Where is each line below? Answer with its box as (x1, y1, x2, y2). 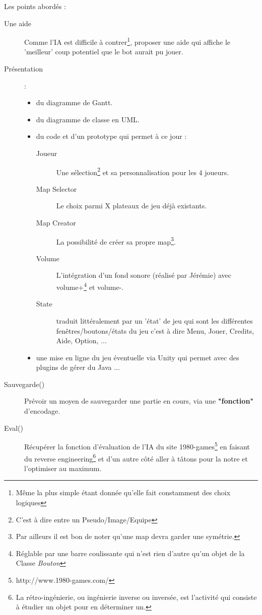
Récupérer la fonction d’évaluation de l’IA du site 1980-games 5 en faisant (24, 440, 250, 451)
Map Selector (36, 183, 77, 194)
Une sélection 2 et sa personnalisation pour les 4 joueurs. (56, 165, 229, 177)
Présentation (4, 63, 43, 74)
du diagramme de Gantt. (36, 97, 113, 108)
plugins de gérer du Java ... (36, 362, 120, 372)
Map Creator (36, 217, 76, 228)
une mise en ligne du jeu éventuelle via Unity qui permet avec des (36, 352, 239, 362)
